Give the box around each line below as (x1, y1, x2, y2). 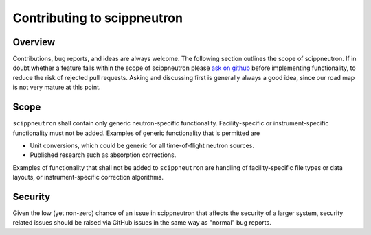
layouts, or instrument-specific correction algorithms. (12, 173, 164, 182)
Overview (12, 36, 56, 48)
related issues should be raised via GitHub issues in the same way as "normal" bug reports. (12, 219, 271, 227)
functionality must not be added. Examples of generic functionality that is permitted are (12, 129, 260, 137)
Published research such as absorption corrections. (30, 151, 177, 159)
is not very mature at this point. (12, 83, 101, 92)
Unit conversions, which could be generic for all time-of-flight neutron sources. (30, 141, 254, 149)
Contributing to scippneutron (12, 10, 183, 25)
